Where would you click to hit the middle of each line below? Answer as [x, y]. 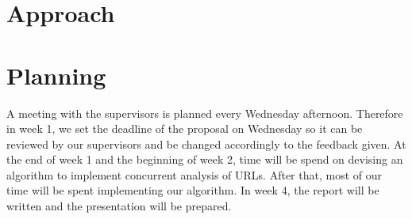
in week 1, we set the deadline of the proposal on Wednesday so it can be [185, 128]
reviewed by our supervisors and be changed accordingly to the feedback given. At [206, 143]
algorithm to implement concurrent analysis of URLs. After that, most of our [194, 174]
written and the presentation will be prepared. [119, 206]
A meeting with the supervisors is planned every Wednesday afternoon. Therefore [205, 113]
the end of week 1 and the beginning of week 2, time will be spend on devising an [205, 159]
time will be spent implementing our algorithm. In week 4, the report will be [193, 190]
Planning [56, 75]
